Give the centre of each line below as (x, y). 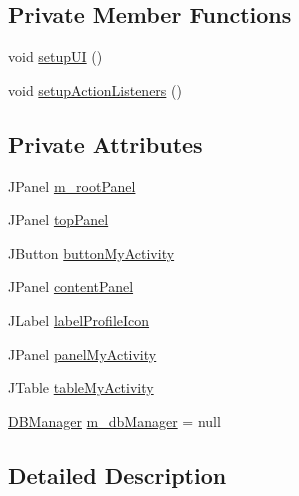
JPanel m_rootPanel (72, 185)
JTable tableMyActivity (81, 387)
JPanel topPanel (58, 219)
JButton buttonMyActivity (91, 252)
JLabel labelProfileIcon (79, 319)
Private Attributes (105, 143)
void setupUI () (55, 56)
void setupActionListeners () (95, 89)
